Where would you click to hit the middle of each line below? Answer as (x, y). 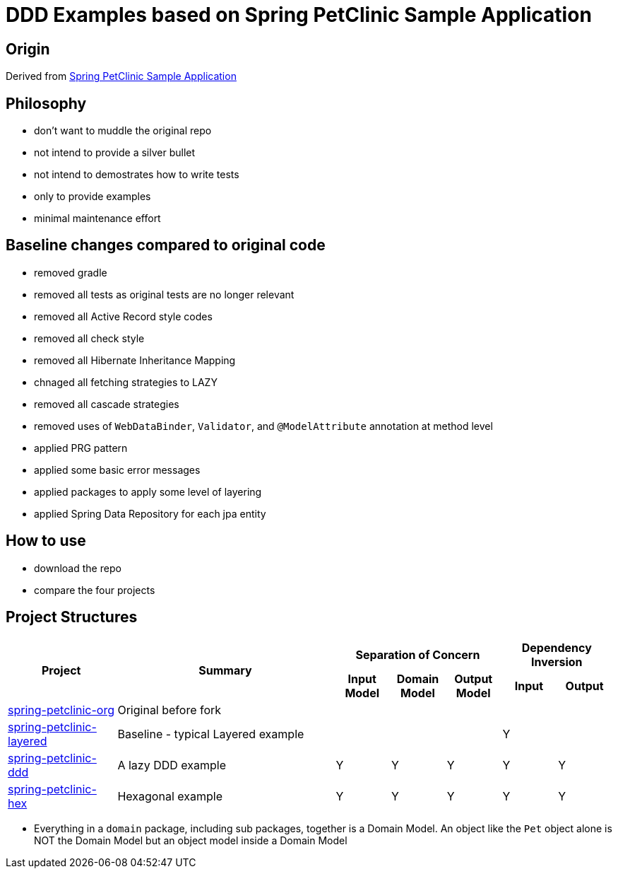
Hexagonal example (170, 796)
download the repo (78, 568)
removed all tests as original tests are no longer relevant (164, 294)
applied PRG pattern (81, 448)
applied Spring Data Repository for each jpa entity (150, 513)
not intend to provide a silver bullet (115, 153)
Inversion (557, 662)
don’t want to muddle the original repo (123, 131)
